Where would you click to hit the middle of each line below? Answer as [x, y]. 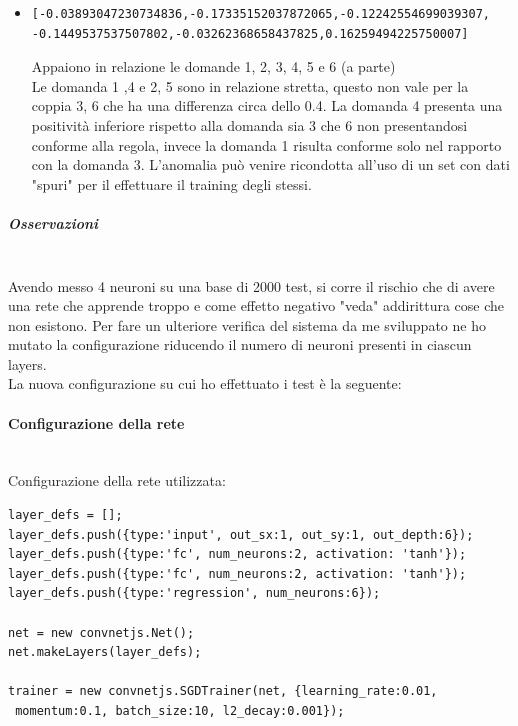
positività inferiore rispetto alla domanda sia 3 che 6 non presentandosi [249, 124]
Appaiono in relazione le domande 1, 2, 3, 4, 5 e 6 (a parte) [213, 66]
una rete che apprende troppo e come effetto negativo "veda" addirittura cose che [256, 305]
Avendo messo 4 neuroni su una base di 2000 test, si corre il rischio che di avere [251, 285]
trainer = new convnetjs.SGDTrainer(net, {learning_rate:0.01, [223, 691]
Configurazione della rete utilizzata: [117, 480]
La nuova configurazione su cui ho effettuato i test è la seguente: [205, 383]
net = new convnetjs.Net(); [101, 632]
